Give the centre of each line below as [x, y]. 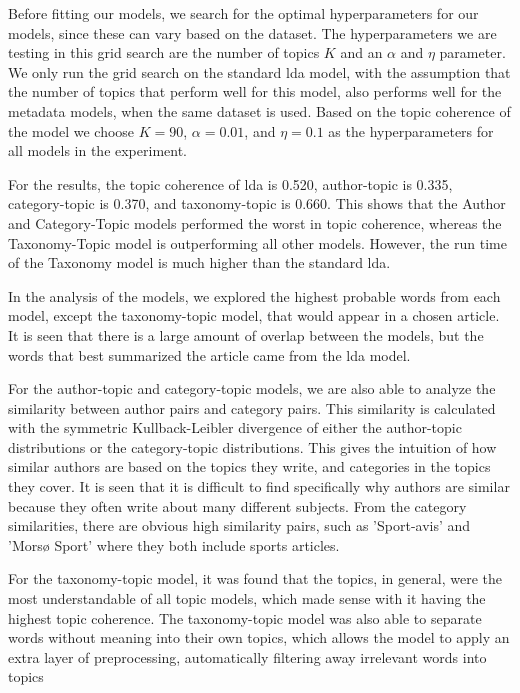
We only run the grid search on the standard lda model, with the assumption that [259, 71]
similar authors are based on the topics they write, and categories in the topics [249, 466]
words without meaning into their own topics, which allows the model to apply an [259, 637]
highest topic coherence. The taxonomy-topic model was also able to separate [245, 617]
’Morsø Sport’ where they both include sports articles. [174, 544]
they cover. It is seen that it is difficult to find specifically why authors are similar [259, 486]
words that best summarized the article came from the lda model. [209, 354]
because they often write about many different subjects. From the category [237, 505]
